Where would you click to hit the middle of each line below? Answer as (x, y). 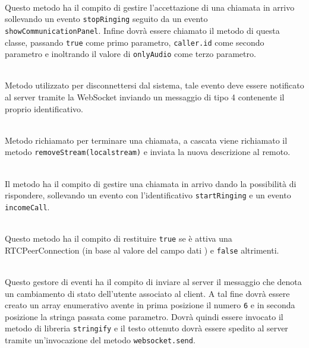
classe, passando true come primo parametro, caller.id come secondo (135, 42)
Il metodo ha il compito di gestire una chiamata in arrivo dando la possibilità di (151, 183)
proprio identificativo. (44, 108)
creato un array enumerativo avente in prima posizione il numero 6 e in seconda (150, 305)
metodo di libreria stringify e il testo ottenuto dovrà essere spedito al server (146, 328)
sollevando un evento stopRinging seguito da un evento (106, 19)
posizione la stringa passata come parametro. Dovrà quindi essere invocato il (144, 316)
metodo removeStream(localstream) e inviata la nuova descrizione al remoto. (148, 152)
